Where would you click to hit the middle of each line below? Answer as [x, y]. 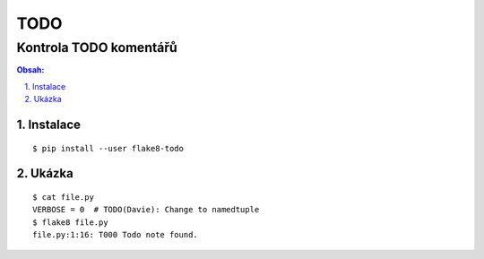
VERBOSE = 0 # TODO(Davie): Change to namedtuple [146, 210]
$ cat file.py [63, 197]
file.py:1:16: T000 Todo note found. [116, 235]
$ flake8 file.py [70, 222]
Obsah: [30, 70]
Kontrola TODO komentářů [97, 47]
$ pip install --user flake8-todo [108, 148]
